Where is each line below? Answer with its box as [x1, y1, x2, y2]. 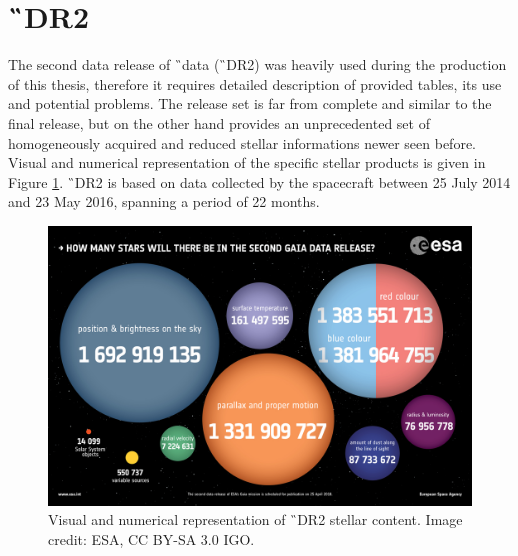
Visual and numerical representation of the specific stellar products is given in [8, 152, 486, 173]
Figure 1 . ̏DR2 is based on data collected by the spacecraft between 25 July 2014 [8, 171, 511, 192]
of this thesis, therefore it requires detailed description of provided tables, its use [8, 73, 502, 94]
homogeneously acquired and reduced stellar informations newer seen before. [8, 132, 476, 153]
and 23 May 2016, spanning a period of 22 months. [8, 191, 320, 212]
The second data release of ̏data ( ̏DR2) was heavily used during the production [8, 54, 507, 75]
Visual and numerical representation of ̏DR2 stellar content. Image [48, 509, 463, 530]
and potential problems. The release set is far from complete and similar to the [8, 93, 492, 114]
